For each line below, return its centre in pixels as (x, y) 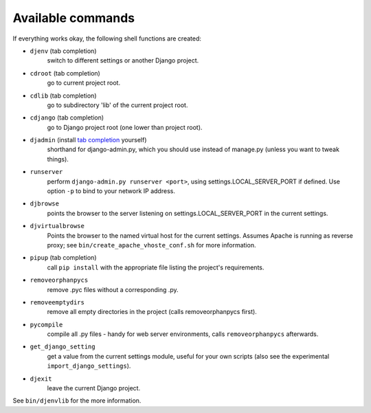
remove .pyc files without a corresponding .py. (113, 289)
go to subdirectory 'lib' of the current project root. (117, 105)
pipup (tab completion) (63, 258)
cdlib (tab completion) (63, 96)
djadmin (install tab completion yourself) (88, 140)
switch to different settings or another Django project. (123, 60)
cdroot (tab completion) (65, 73)
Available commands (74, 18)
